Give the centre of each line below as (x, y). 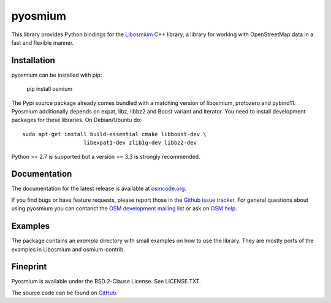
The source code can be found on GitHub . (65, 293)
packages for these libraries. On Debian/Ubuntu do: (77, 120)
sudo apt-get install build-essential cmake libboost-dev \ (114, 134)
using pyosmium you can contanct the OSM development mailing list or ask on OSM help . (124, 209)
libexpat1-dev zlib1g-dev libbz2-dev (140, 143)
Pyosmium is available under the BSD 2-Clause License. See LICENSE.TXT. (106, 282)
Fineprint (29, 267)
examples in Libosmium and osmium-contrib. (68, 249)
